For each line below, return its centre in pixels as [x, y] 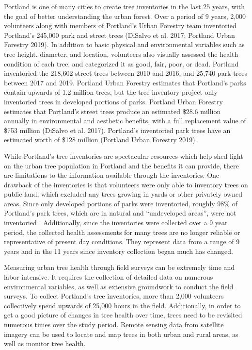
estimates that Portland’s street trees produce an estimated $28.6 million [112, 111]
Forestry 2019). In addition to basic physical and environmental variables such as [124, 44]
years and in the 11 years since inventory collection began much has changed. [118, 251]
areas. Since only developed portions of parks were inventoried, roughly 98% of [121, 203]
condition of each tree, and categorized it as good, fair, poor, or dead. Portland [121, 63]
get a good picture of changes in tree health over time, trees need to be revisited [123, 315]
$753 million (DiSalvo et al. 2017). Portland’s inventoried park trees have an [117, 130]
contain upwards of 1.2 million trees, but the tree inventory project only [111, 92]
